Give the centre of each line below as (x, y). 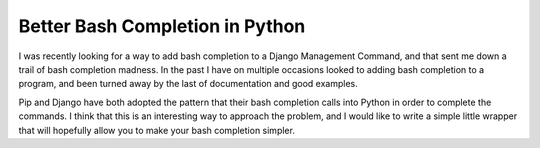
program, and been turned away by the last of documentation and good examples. (188, 84)
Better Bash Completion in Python (162, 26)
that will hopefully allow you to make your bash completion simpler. (156, 130)
